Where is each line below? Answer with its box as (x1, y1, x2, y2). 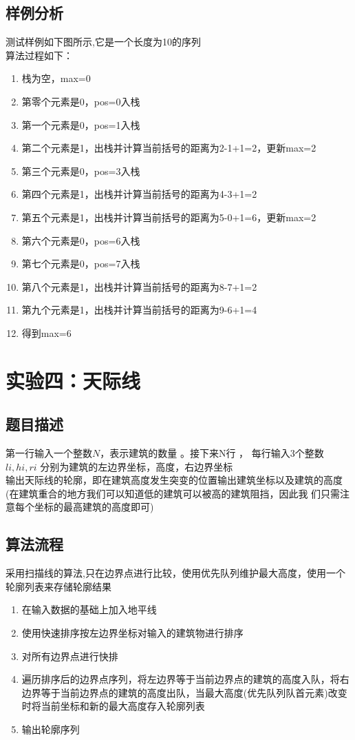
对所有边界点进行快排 (21, 648, 118, 663)
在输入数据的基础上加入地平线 (21, 602, 157, 617)
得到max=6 (21, 325, 72, 340)
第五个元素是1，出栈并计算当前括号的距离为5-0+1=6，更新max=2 (21, 209, 316, 224)
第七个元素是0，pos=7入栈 (21, 256, 140, 271)
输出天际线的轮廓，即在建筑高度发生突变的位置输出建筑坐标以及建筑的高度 (6, 473, 343, 487)
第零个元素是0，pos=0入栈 (21, 94, 140, 108)
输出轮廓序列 (21, 722, 80, 737)
